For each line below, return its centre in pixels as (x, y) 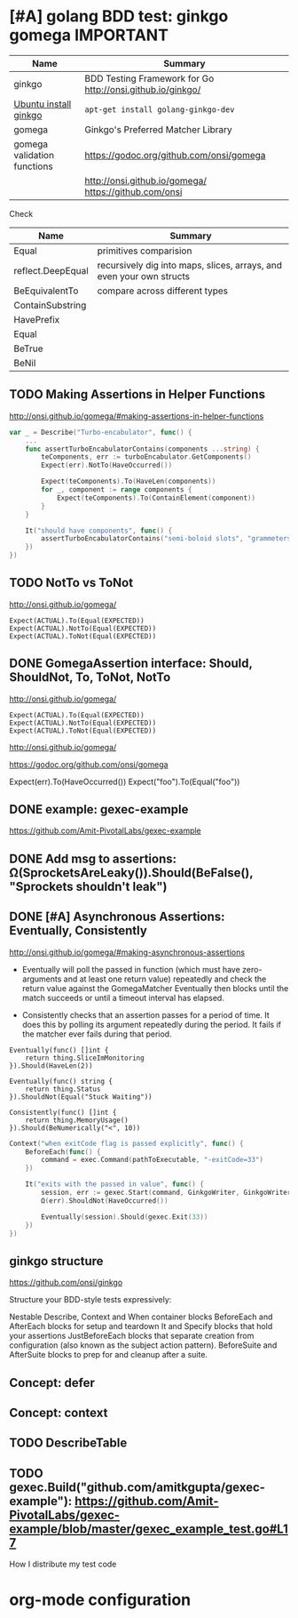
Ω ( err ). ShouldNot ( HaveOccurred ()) (105, 1201)
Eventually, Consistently (78, 931)
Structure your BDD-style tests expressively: (90, 1300)
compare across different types (163, 291)
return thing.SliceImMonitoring (85, 1058)
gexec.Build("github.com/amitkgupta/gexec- (137, 1487)
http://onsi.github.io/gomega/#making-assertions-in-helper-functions (137, 416)
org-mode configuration (100, 1600)
